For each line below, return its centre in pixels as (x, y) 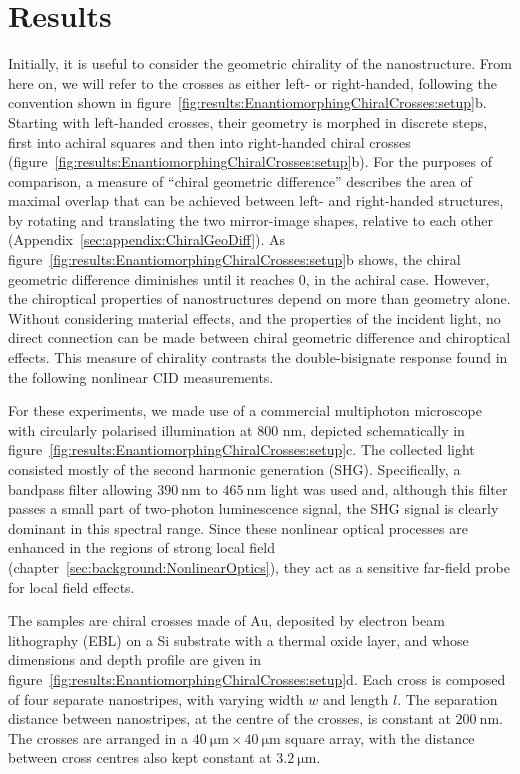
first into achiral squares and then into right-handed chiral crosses (209, 141)
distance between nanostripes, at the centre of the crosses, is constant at (229, 718)
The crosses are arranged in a (98, 737)
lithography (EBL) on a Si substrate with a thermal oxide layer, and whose (238, 639)
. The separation (447, 698)
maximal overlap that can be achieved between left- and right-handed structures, (256, 200)
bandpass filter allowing (80, 488)
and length (355, 698)
